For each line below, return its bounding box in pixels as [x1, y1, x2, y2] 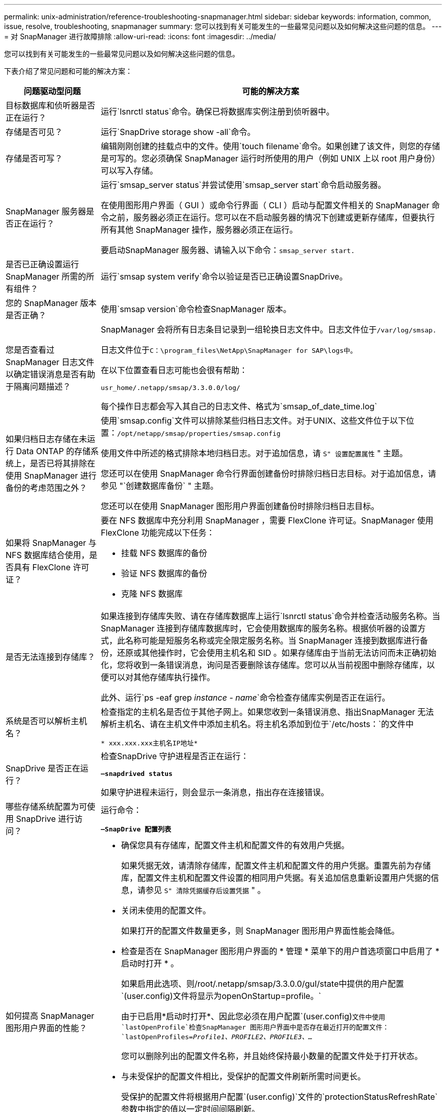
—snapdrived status [101, 770, 173, 777]
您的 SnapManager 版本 [6, 298, 97, 308]
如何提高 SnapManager [6, 1010, 95, 1021]
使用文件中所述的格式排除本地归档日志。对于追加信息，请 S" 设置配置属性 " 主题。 [101, 448, 408, 458]
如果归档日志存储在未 [6, 434, 88, 444]
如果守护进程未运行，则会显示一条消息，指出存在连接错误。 [101, 787, 329, 797]
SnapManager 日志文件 [6, 356, 95, 367]
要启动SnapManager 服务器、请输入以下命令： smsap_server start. [101, 245, 355, 255]
